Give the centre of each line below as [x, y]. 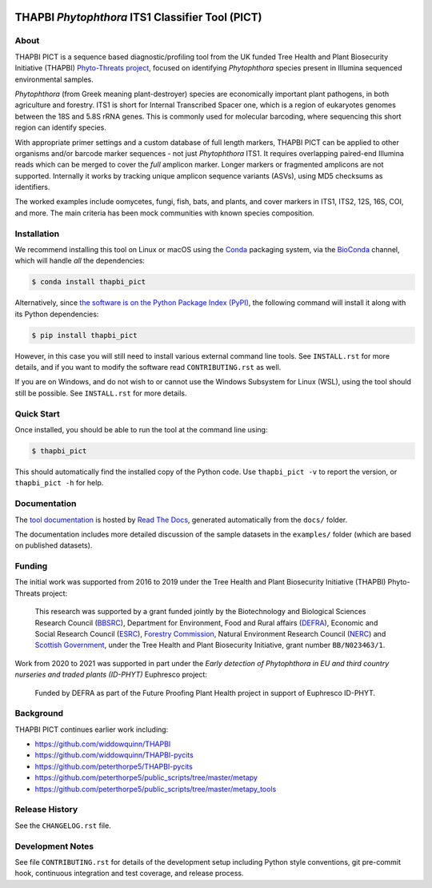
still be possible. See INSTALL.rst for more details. [101, 393]
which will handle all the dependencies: [80, 261]
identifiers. [32, 187]
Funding [31, 566]
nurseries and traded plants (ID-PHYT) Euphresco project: [111, 675]
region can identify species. [61, 127]
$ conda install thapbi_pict [89, 282]
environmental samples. [54, 79]
